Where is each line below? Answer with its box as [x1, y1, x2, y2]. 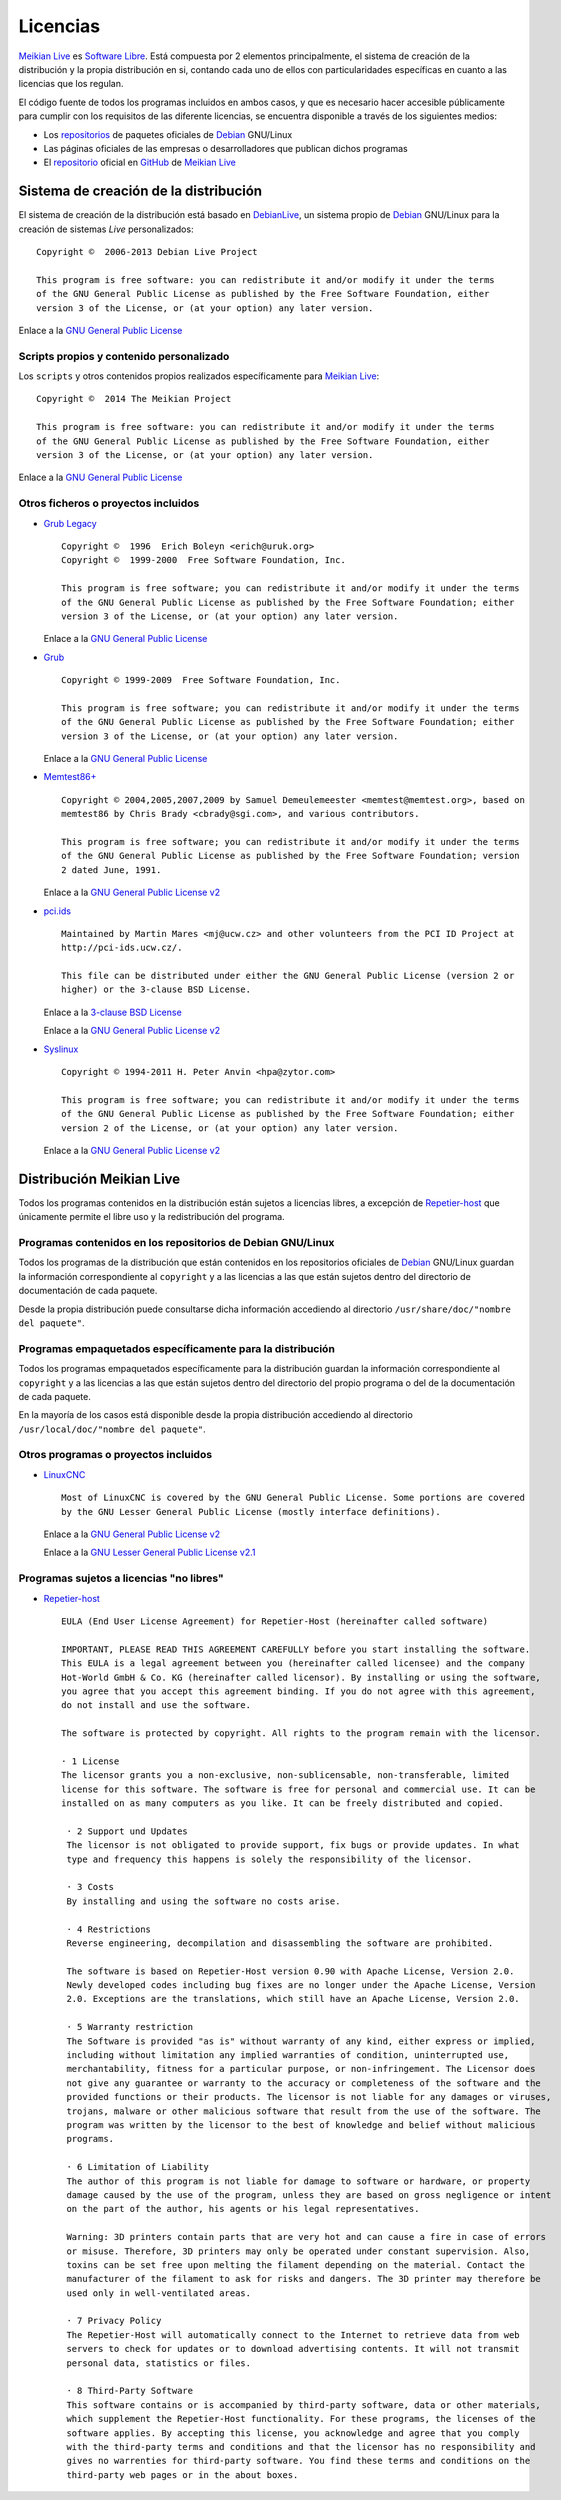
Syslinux [43, 1043, 79, 1055]
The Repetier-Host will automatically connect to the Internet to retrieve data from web [66, 2329, 520, 2340]
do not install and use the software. [61, 1700, 252, 1711]
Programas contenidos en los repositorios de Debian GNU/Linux [18, 1236, 335, 1250]
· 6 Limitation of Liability [66, 2161, 210, 2173]
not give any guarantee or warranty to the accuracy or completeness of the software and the [66, 2077, 542, 2089]
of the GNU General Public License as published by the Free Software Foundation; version [61, 850, 520, 862]
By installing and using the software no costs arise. [66, 1895, 341, 1907]
